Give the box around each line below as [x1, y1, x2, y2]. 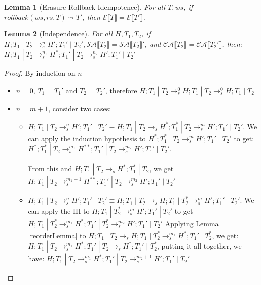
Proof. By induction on [4, 68, 76, 78]
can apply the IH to [28, 205, 90, 216]
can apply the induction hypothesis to [28, 133, 146, 143]
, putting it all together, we [157, 240, 242, 251]
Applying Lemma [165, 218, 219, 228]
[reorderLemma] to [28, 230, 86, 240]
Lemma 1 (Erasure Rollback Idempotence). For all [4, 2, 166, 12]
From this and [28, 163, 72, 174]
